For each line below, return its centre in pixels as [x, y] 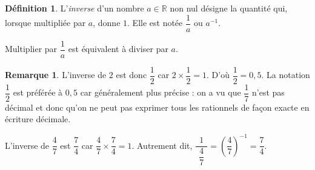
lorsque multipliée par [45, 23]
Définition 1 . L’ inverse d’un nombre [75, 8]
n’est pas [268, 92]
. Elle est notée [155, 23]
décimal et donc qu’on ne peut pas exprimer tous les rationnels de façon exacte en [157, 107]
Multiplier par [31, 49]
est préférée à [38, 92]
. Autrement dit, [162, 145]
